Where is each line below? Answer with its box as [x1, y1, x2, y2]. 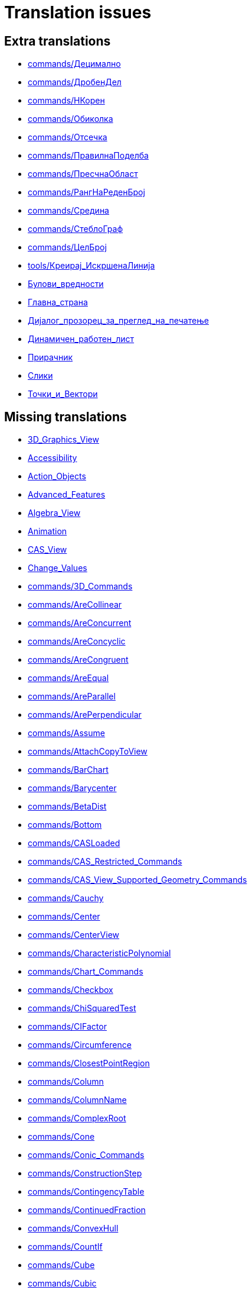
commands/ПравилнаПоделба [28, 150, 149, 161]
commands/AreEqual [28, 673, 109, 683]
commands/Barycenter [28, 783, 117, 794]
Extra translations [4, 33, 111, 49]
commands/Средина [28, 205, 109, 216]
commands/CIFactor [28, 1021, 107, 1032]
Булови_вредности [28, 279, 104, 289]
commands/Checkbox [28, 985, 113, 995]
